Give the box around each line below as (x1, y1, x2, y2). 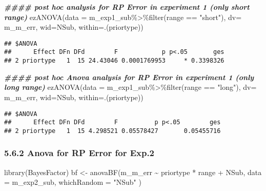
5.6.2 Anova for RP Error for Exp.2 (4, 146, 155, 159)
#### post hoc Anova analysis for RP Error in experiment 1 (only (4, 71, 254, 82)
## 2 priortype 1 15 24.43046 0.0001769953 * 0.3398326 (4, 57, 224, 65)
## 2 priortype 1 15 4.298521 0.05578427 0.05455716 (4, 127, 221, 135)
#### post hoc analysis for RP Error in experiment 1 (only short (4, 2, 250, 12)
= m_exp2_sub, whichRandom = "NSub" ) (4, 177, 141, 187)
